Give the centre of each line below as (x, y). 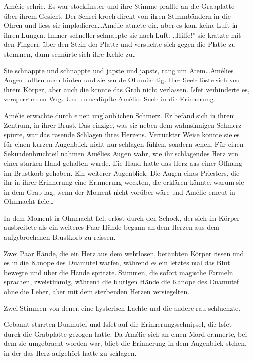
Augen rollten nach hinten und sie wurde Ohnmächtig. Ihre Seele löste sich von (122, 80)
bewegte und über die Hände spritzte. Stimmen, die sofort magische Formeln (118, 272)
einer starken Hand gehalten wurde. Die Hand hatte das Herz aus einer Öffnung (123, 163)
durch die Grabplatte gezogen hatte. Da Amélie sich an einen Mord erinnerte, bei (126, 333)
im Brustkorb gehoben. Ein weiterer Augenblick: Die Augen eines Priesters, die (122, 172)
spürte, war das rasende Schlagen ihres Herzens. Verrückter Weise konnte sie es (122, 134)
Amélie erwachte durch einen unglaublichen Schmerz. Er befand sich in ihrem (120, 115)
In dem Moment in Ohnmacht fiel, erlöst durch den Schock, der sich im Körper (122, 217)
